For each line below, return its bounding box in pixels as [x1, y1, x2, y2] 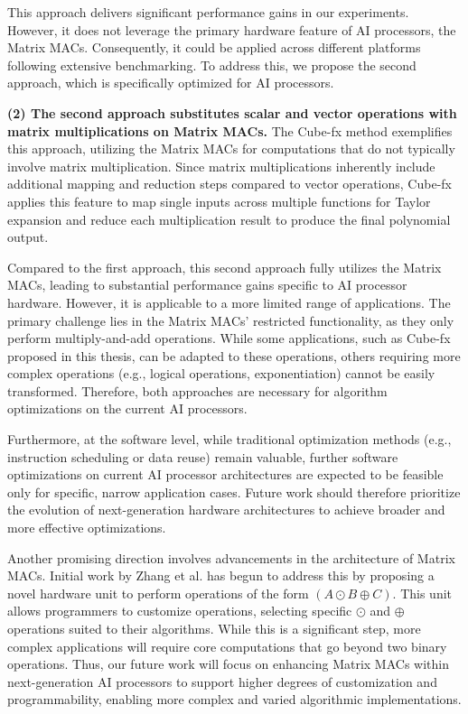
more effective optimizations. [7, 518, 166, 537]
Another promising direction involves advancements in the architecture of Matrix [7, 548, 455, 567]
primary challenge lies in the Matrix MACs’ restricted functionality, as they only [7, 311, 454, 329]
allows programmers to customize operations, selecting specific [7, 601, 352, 620]
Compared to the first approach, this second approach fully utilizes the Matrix [7, 257, 442, 276]
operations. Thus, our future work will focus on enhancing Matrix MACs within [7, 654, 450, 673]
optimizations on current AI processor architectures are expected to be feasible [7, 465, 444, 484]
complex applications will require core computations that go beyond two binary [7, 636, 447, 655]
